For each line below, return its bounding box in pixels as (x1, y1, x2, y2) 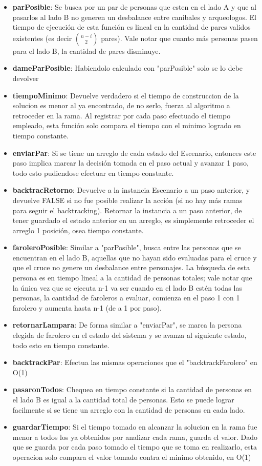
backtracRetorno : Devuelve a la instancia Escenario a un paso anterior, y (12, 185, 250, 195)
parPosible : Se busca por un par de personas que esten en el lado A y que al (12, 2, 256, 12)
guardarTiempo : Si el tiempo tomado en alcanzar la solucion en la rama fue (12, 421, 257, 432)
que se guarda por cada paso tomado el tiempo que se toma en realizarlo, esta (12, 441, 257, 452)
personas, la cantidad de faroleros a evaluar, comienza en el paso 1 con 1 (12, 292, 240, 303)
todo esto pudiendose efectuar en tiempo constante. (12, 167, 174, 178)
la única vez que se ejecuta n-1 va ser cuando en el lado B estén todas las (12, 282, 242, 293)
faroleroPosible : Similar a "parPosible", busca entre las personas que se (12, 242, 241, 253)
